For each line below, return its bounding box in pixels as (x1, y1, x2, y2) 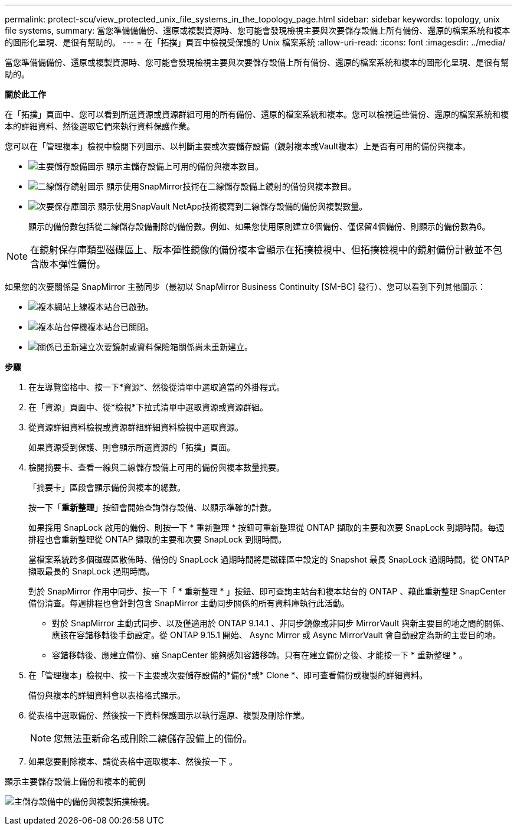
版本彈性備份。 (40, 258, 106, 270)
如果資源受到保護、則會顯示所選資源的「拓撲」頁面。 (28, 442, 235, 452)
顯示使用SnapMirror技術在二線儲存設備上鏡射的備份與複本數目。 (106, 181, 356, 191)
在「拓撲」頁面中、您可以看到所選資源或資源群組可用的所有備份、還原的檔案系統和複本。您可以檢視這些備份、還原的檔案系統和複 (5, 109, 509, 119)
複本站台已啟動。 (87, 302, 153, 312)
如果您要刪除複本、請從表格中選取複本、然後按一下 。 (28, 756, 237, 766)
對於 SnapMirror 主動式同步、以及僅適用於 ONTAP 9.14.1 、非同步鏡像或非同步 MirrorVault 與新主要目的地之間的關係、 (52, 618, 509, 628)
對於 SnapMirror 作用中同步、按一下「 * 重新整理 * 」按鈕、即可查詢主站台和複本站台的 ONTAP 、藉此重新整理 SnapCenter (28, 586, 506, 596)
